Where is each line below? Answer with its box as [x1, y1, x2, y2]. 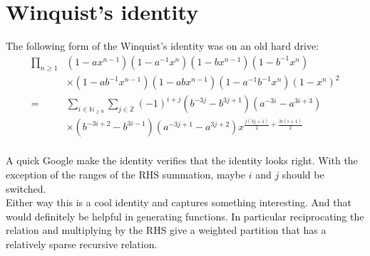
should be [282, 167, 324, 182]
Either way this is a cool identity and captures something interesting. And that [6, 195, 351, 210]
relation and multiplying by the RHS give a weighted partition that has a [6, 223, 327, 238]
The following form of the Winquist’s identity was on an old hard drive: [6, 38, 319, 53]
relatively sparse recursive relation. [6, 237, 158, 252]
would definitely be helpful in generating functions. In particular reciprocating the [6, 208, 364, 223]
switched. [6, 181, 46, 196]
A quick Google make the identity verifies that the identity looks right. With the [6, 153, 358, 168]
